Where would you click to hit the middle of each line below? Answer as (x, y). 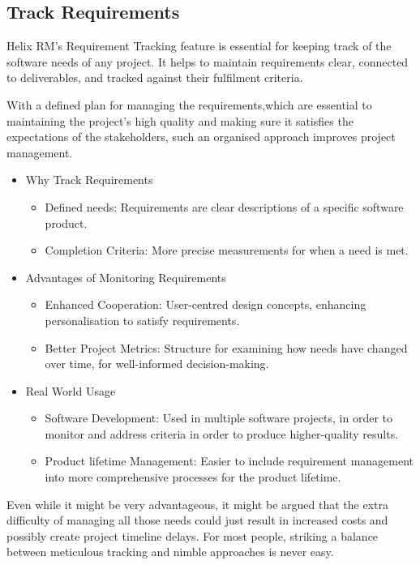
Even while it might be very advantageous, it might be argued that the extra (197, 504)
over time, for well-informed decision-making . (157, 364)
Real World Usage (71, 390)
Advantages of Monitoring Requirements (126, 277)
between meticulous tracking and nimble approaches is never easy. (170, 552)
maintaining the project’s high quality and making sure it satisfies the (180, 120)
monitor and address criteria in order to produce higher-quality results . (222, 433)
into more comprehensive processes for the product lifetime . (193, 477)
